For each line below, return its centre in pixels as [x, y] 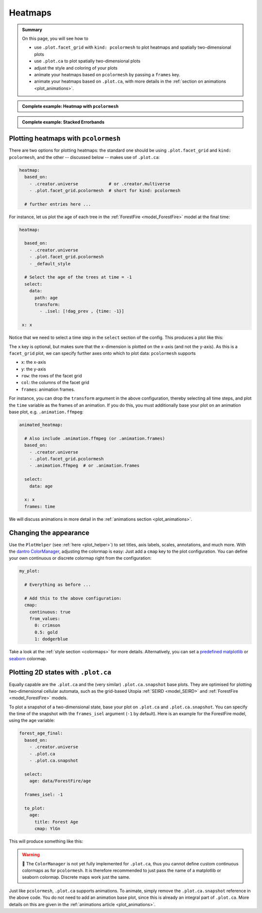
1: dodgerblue [51, 639]
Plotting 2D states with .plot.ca [60, 673]
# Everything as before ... [58, 585]
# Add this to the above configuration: [73, 598]
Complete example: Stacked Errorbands [63, 122]
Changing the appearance [49, 533]
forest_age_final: [41, 733]
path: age [46, 298]
